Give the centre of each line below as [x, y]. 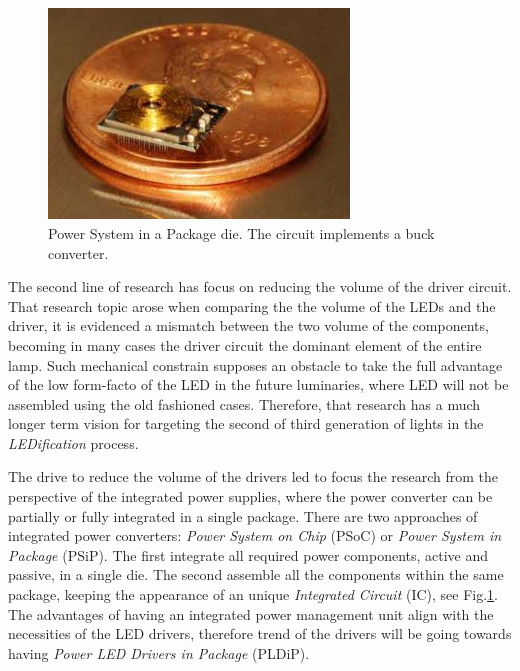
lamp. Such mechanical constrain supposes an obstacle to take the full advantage [255, 364]
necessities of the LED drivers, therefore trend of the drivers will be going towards [260, 633]
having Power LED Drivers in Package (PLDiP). [159, 652]
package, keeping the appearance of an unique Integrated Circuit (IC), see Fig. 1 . [253, 594]
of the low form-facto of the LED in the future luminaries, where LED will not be [258, 384]
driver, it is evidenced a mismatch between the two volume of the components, [248, 325]
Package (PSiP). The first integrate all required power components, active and [248, 554]
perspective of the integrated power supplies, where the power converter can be [250, 496]
